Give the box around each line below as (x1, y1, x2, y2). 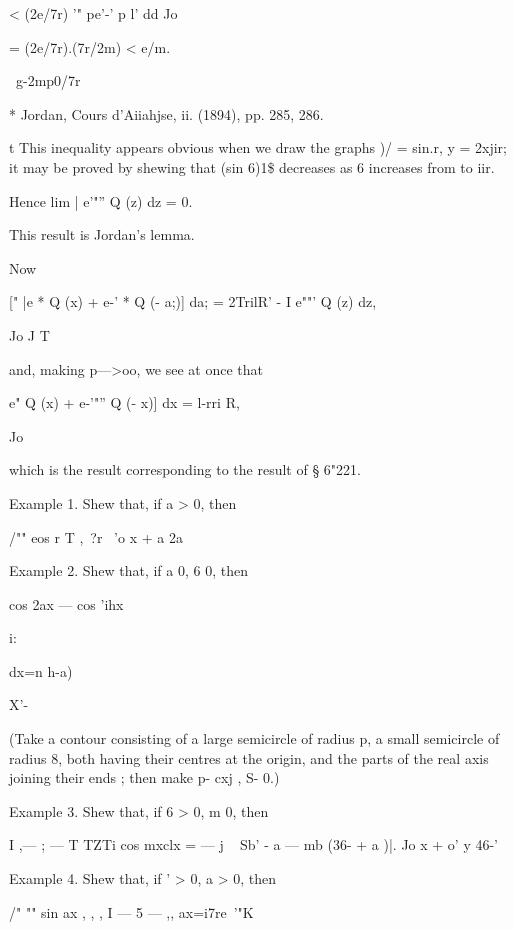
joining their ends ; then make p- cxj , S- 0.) (9, 767, 280, 788)
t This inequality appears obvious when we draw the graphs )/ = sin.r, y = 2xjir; (9, 137, 507, 158)
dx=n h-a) (9, 660, 73, 681)
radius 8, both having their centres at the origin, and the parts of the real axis (9, 747, 489, 768)
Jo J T (9, 324, 50, 345)
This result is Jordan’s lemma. (9, 224, 195, 245)
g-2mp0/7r (15, 70, 81, 91)
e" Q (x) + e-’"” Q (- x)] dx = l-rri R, (9, 392, 240, 413)
